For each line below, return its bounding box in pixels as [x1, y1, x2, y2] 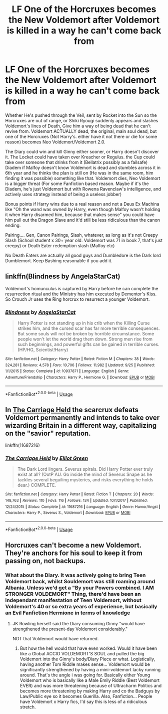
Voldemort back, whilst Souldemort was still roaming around [5, 578, 155, 585]
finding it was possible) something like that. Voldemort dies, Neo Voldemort [5, 175, 160, 181]
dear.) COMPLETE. [17, 482, 56, 488]
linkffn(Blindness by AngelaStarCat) [5, 272, 121, 281]
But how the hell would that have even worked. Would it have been [19, 645, 157, 651]
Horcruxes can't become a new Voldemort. [5, 541, 141, 550]
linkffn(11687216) [5, 442, 40, 448]
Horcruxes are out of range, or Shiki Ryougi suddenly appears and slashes [5, 117, 158, 123]
